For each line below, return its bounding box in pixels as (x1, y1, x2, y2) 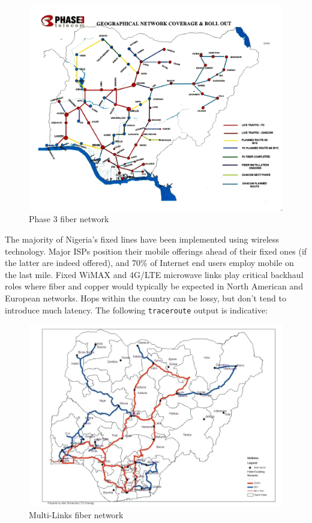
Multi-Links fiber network (29, 508, 124, 521)
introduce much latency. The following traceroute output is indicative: (5, 303, 268, 316)
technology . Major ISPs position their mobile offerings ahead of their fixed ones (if (5, 244, 307, 257)
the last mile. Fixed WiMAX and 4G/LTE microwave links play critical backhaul (5, 268, 304, 280)
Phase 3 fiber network (29, 213, 109, 225)
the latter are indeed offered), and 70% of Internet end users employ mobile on (5, 256, 294, 269)
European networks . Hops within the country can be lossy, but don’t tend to (5, 292, 286, 304)
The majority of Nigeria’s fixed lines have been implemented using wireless (5, 233, 280, 246)
